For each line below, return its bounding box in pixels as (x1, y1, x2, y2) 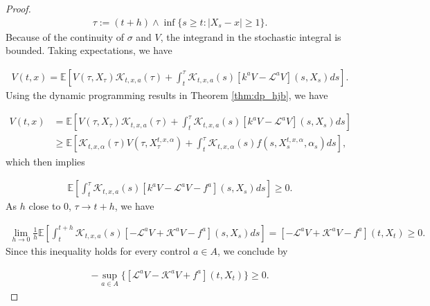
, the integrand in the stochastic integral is (160, 29, 341, 44)
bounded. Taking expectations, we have (6, 43, 172, 57)
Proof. (6, 1, 31, 15)
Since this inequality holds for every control (6, 243, 190, 258)
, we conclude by (217, 243, 288, 258)
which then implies (6, 154, 85, 168)
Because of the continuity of (6, 29, 124, 44)
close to (28, 199, 61, 213)
